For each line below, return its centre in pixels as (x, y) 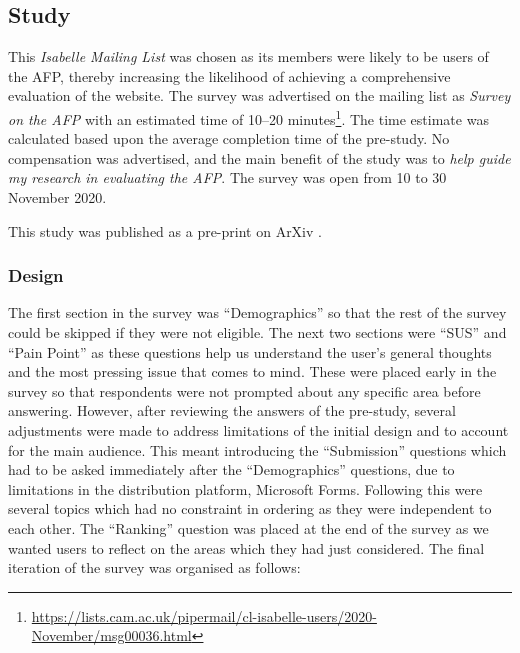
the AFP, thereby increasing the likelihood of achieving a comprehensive (229, 75)
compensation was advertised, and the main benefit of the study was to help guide (259, 157)
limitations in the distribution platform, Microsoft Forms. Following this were (245, 488)
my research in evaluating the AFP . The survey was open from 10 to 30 (227, 177)
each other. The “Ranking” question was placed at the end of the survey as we (248, 527)
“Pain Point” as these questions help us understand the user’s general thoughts (250, 351)
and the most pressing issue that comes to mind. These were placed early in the (252, 371)
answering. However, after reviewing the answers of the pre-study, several (232, 410)
